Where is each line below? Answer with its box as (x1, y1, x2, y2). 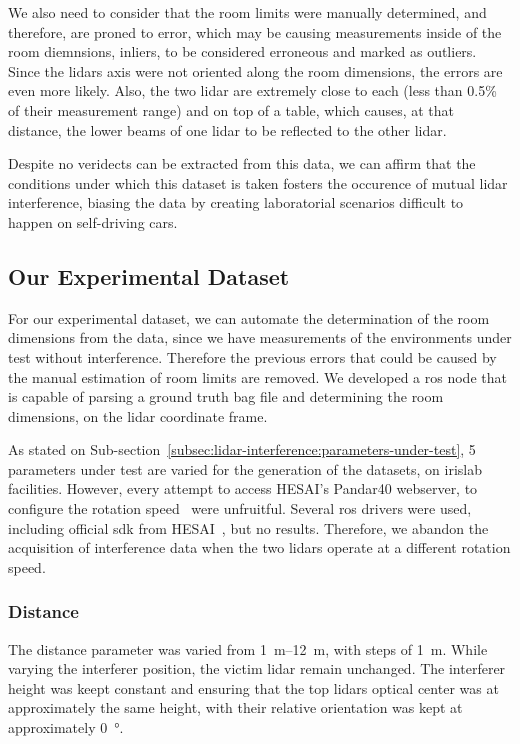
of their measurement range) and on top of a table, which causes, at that (8, 99, 454, 120)
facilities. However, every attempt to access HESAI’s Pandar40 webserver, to (8, 478, 478, 499)
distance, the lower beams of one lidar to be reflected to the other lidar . (8, 119, 447, 140)
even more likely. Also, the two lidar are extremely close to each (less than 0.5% (8, 80, 497, 101)
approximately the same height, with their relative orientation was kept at (8, 697, 463, 718)
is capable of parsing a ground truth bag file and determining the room (8, 386, 444, 407)
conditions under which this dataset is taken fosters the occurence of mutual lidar (8, 172, 508, 193)
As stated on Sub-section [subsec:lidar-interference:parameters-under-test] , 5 (8, 439, 476, 460)
